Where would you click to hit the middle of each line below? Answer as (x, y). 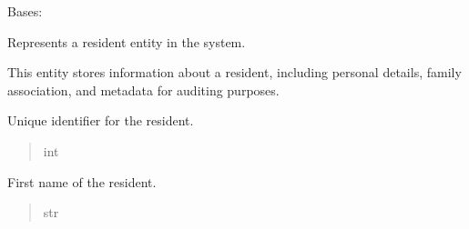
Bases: (25, 11)
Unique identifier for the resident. (101, 120)
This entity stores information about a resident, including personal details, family (234, 72)
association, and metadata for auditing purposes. (143, 90)
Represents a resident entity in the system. (127, 41)
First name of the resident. (82, 181)
